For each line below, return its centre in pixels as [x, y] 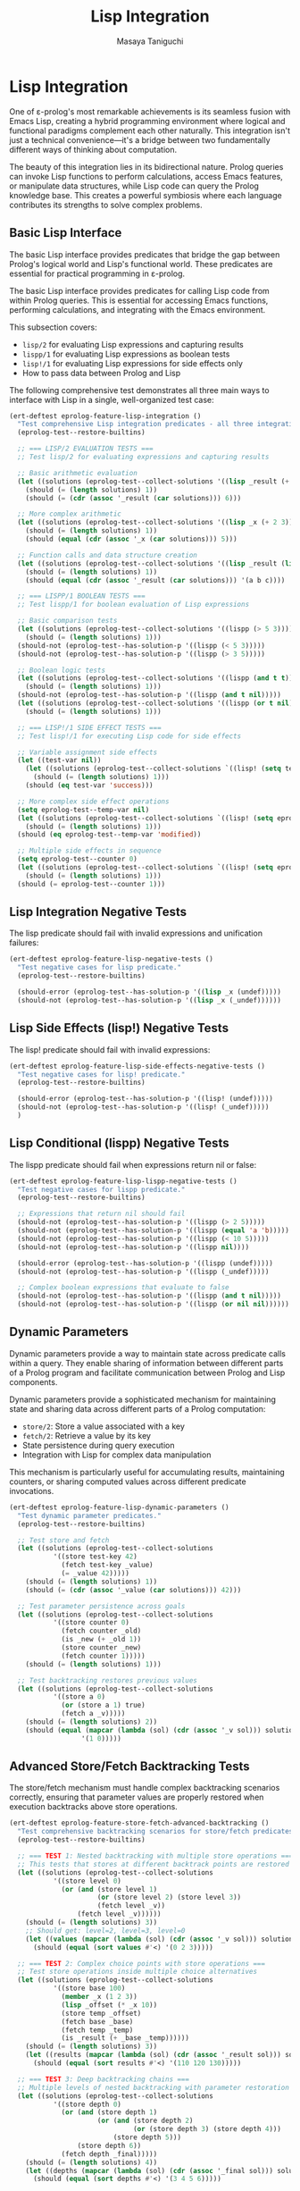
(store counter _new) [101, 1648]
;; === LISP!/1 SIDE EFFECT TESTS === [90, 727]
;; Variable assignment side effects [87, 752]
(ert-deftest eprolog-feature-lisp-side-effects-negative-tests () [137, 1066]
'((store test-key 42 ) [96, 1557]
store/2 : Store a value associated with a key [104, 1426]
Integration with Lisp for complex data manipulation [117, 1455]
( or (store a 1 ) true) [103, 1705]
